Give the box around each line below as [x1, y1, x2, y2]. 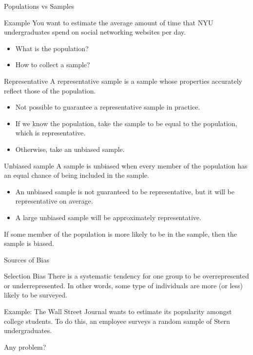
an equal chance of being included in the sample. [4, 170, 149, 180]
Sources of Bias [4, 254, 49, 264]
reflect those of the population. [4, 85, 96, 95]
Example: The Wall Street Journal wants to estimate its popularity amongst [4, 306, 232, 317]
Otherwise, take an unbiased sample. [15, 144, 125, 154]
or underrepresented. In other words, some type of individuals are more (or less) [4, 280, 243, 290]
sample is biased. [4, 238, 54, 248]
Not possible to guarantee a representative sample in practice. [15, 102, 200, 112]
